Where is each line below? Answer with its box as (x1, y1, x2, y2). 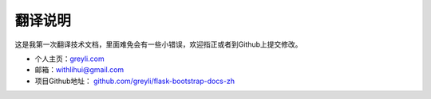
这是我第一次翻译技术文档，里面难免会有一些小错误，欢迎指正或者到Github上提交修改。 (14, 40, 302, 49)
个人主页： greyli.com (34, 54, 105, 63)
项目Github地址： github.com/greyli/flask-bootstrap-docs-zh (34, 76, 235, 86)
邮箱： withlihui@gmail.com (34, 65, 125, 74)
